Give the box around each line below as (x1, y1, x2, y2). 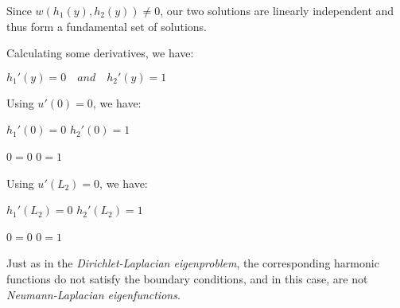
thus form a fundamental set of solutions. (6, 18, 207, 34)
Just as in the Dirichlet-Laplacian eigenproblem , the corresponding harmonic (6, 255, 379, 271)
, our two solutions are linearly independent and (160, 2, 394, 18)
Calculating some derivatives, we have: (6, 45, 194, 61)
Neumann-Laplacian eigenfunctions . (6, 286, 181, 302)
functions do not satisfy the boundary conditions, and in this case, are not (6, 270, 368, 287)
